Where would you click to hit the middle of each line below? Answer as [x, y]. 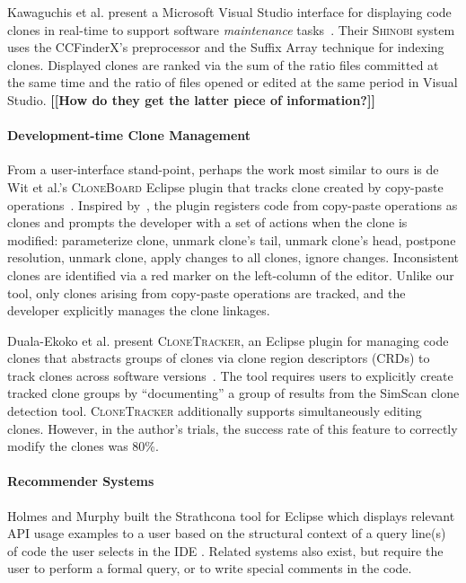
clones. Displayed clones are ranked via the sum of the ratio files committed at [223, 64]
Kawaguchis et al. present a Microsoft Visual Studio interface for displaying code [229, 12]
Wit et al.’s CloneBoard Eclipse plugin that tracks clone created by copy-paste [225, 186]
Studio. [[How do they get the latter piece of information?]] [191, 99]
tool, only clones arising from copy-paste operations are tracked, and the [207, 292]
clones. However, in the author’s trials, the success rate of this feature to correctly [233, 428]
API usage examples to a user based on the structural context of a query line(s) [227, 533]
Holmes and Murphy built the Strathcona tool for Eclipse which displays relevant [231, 515]
